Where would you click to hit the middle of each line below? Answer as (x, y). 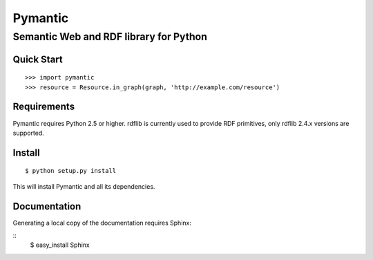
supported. (28, 133)
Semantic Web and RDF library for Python (110, 37)
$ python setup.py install (71, 171)
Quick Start (38, 59)
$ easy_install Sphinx (60, 245)
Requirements (44, 107)
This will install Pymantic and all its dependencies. (84, 186)
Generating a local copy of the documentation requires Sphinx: (102, 223)
